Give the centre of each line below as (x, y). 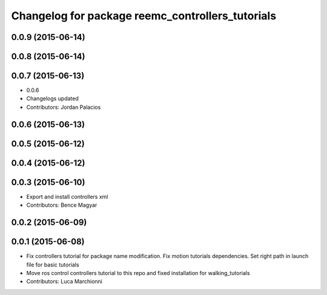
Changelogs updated (52, 99)
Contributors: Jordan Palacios (64, 107)
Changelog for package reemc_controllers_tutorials (144, 16)
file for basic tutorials (53, 264)
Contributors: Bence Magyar (62, 205)
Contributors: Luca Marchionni (64, 282)
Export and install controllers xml (67, 196)
